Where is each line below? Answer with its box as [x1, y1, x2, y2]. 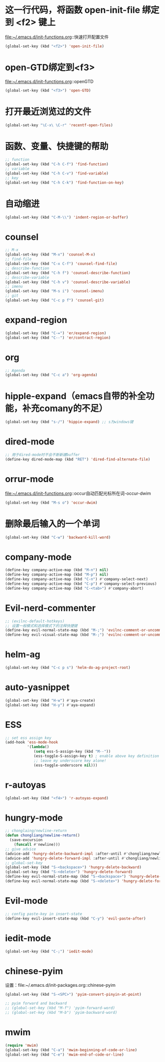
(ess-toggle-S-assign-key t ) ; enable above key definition [33, 754, 160, 759]
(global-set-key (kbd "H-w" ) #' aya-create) [5, 698, 96, 703]
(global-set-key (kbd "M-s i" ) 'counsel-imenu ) [5, 288, 105, 294]
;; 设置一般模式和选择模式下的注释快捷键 [5, 623, 78, 628]
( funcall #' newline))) [14, 842, 60, 847]
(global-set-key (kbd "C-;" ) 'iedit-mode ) [5, 949, 93, 954]
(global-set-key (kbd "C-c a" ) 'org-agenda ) [5, 373, 98, 377]
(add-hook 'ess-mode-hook [5, 740, 58, 745]
